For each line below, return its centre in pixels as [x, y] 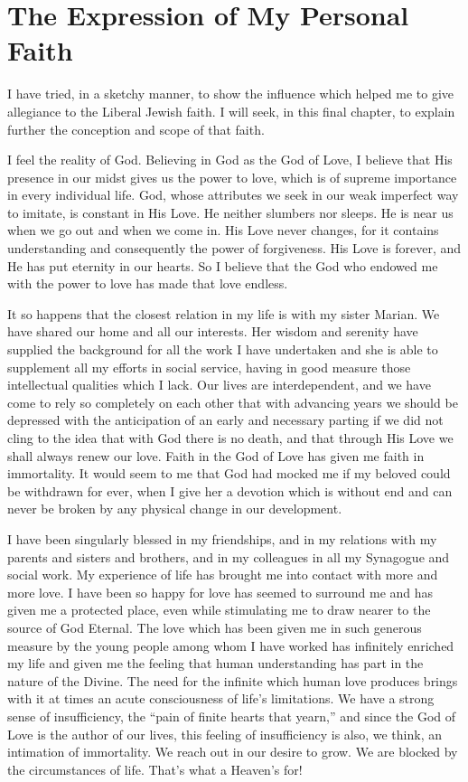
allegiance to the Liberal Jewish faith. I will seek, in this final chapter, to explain [231, 111]
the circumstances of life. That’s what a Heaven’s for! [155, 769]
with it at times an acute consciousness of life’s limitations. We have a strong [221, 698]
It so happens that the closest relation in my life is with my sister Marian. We [224, 313]
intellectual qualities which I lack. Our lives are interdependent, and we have [219, 385]
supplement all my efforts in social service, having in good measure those [209, 367]
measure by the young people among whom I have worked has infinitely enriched [231, 645]
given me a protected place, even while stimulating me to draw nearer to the [219, 610]
